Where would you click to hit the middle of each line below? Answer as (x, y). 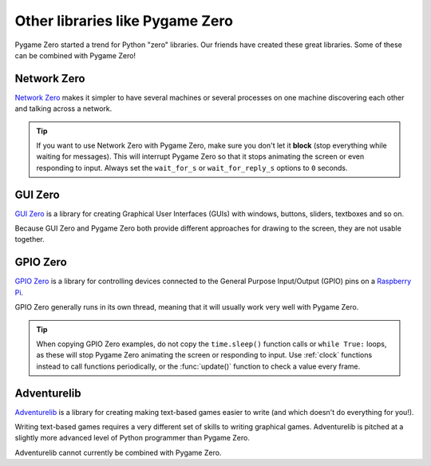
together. (30, 239)
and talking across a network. (63, 109)
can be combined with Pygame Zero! (75, 55)
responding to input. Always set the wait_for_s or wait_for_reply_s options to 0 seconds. (192, 168)
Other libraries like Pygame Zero (124, 21)
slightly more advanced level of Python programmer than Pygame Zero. (132, 438)
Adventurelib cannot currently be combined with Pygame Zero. (118, 452)
